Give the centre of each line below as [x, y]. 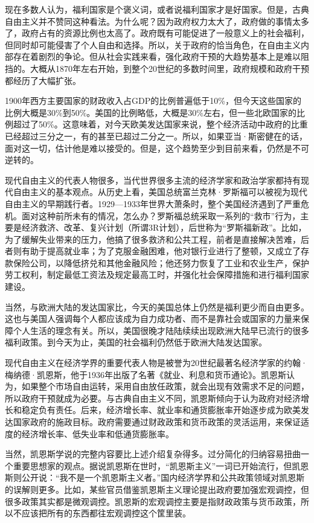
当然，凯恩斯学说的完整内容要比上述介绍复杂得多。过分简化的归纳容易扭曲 [153, 454]
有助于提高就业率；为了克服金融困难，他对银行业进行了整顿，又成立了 [161, 251]
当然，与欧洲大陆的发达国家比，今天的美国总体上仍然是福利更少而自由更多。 [157, 306]
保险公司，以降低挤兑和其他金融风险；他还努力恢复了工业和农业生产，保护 [161, 262]
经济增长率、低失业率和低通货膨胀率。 [98, 433]
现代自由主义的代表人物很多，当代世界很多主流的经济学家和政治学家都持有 [153, 180]
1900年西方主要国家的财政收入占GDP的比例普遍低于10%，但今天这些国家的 [153, 101]
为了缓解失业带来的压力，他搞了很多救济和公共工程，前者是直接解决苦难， [153, 239]
